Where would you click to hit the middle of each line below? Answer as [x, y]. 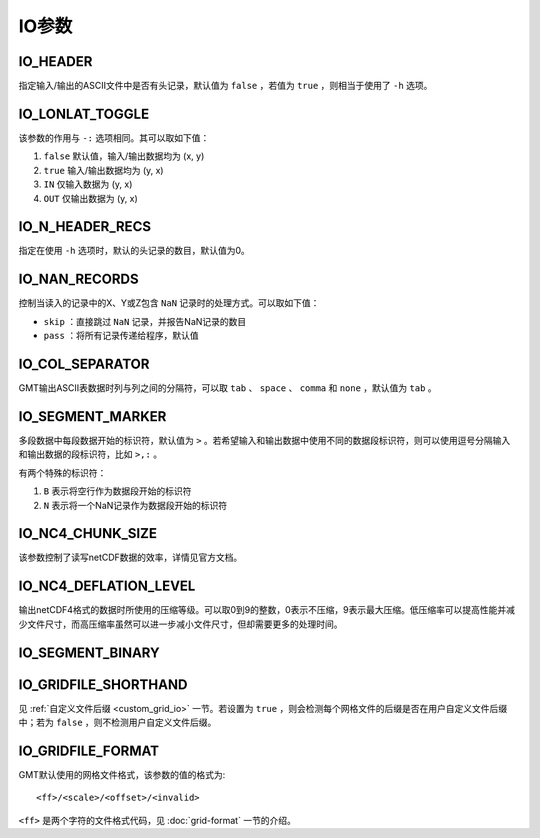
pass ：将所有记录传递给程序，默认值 [121, 336]
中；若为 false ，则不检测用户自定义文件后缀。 [117, 722]
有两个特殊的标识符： [62, 472]
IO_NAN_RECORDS [78, 279]
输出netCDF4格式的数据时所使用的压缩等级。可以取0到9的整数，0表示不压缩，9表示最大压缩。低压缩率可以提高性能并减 [266, 610]
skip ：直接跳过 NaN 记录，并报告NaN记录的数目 [145, 321]
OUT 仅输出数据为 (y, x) [91, 198]
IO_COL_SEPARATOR [84, 363]
